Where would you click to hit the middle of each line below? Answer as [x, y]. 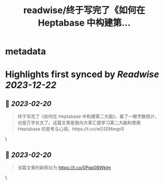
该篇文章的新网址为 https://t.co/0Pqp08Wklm [64, 167]
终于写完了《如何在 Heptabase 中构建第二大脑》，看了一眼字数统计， [88, 117]
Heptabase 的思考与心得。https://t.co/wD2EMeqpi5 [71, 129]
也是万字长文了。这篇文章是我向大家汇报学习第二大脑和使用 [79, 123]
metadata [26, 52]
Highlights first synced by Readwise [82, 75]
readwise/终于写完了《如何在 [84, 10]
